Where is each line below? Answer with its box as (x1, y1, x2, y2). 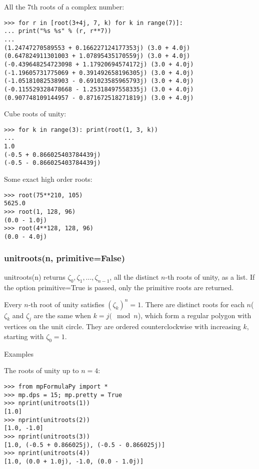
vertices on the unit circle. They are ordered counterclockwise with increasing (4, 321, 241, 332)
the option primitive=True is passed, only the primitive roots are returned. (4, 282, 234, 292)
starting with (4, 331, 44, 342)
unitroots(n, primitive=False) (4, 252, 125, 264)
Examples (4, 348, 33, 359)
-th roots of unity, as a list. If (165, 271, 255, 282)
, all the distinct (109, 271, 159, 282)
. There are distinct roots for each (141, 299, 244, 309)
